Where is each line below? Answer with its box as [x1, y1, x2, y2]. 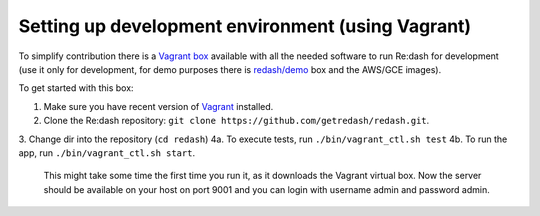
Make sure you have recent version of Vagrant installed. [43, 100, 274, 112]
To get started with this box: [18, 82, 134, 94]
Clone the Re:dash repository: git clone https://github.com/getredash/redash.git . [43, 115, 430, 127]
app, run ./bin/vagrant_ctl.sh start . [18, 146, 195, 159]
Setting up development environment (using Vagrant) [18, 15, 472, 37]
